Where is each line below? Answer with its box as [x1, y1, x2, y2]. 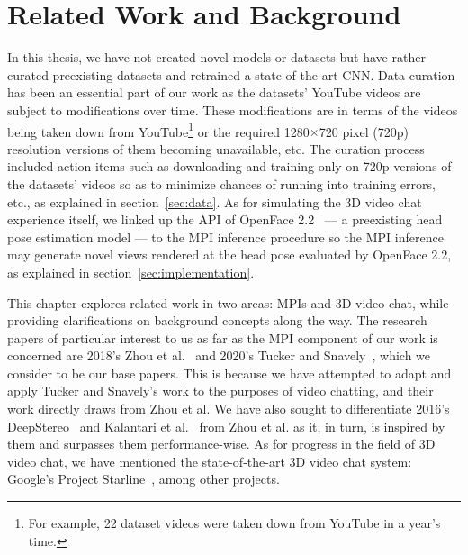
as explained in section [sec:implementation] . [7, 262, 255, 281]
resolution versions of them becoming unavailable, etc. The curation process [7, 139, 425, 158]
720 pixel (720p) [319, 122, 409, 141]
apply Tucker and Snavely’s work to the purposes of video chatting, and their [7, 381, 434, 400]
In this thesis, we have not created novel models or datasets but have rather [7, 48, 426, 67]
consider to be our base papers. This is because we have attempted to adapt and [7, 363, 452, 382]
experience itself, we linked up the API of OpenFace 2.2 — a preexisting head [7, 210, 443, 229]
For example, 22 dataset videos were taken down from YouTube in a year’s [28, 514, 441, 532]
